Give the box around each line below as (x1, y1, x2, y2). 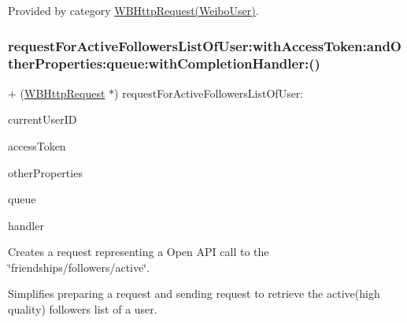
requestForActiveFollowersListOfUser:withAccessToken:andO (8, 35, 401, 55)
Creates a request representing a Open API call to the (8, 243, 269, 260)
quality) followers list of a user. (8, 301, 157, 317)
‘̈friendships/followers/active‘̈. (8, 258, 150, 275)
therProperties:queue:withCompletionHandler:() (8, 54, 320, 73)
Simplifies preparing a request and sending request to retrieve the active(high (8, 285, 380, 302)
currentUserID (8, 111, 77, 128)
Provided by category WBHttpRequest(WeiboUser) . (8, 2, 259, 18)
